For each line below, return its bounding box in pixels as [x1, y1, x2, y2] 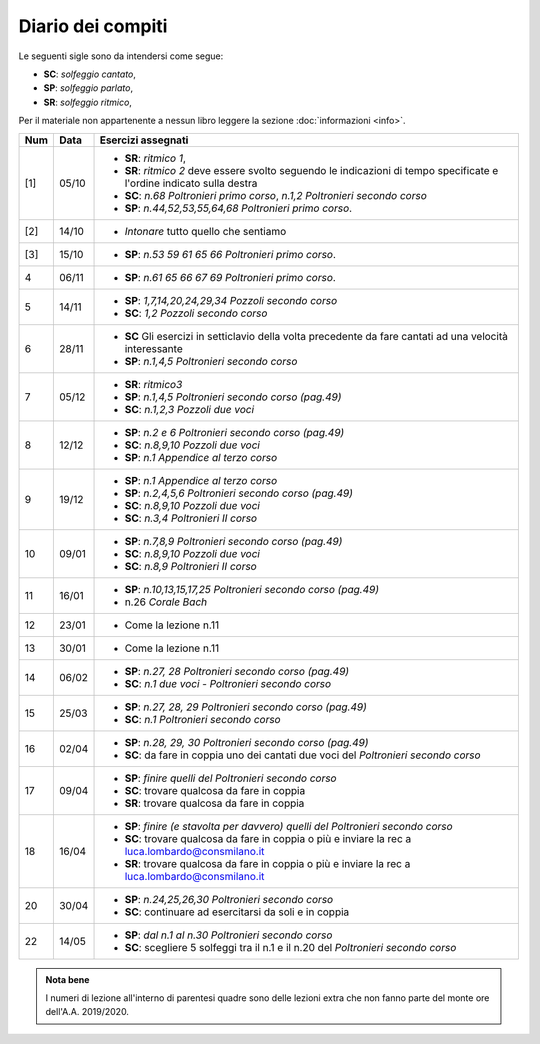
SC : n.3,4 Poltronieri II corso [124, 511, 258, 525]
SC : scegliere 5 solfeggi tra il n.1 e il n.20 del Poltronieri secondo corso [124, 940, 457, 954]
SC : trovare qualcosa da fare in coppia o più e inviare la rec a [124, 831, 412, 845]
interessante [124, 341, 184, 355]
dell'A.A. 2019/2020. [45, 1006, 130, 1018]
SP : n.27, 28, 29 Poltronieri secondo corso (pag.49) [124, 700, 367, 714]
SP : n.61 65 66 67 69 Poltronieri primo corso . [124, 270, 337, 284]
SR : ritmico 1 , [124, 151, 187, 165]
